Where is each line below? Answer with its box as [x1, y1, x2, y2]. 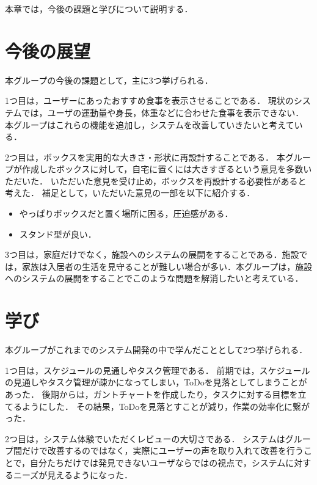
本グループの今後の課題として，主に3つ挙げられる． [5, 73, 213, 86]
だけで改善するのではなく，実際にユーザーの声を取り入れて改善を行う [21, 444, 304, 457]
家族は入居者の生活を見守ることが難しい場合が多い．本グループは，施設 [21, 260, 313, 272]
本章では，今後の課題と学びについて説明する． [5, 2, 193, 15]
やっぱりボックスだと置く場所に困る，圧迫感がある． [19, 207, 233, 220]
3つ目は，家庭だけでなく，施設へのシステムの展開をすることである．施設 [5, 248, 299, 261]
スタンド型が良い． [19, 227, 97, 240]
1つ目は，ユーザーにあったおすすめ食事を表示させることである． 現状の [5, 94, 294, 107]
